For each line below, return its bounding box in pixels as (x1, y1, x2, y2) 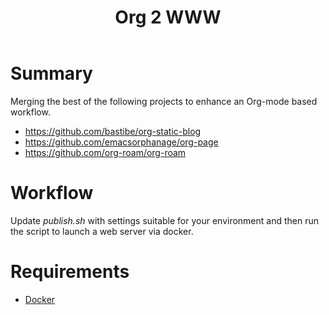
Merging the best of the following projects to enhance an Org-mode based (10, 95, 318, 107)
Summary (10, 62, 93, 85)
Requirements (10, 261, 130, 283)
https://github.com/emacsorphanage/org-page (24, 136, 219, 148)
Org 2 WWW (114, 6, 222, 29)
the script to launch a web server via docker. (10, 225, 194, 237)
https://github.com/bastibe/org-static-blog (24, 125, 202, 137)
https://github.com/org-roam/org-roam (24, 146, 187, 158)
